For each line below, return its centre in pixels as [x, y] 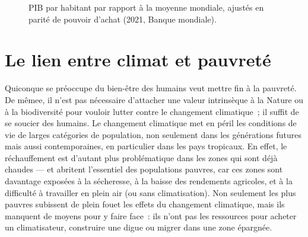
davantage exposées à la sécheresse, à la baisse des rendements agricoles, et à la [149, 181]
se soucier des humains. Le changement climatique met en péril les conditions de [151, 123]
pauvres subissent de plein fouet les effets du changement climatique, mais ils [145, 204]
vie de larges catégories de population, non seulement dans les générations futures [153, 134]
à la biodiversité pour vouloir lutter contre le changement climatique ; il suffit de [152, 111]
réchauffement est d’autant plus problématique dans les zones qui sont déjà [141, 157]
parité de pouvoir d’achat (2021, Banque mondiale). [123, 19]
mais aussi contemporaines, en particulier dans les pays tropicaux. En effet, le [146, 146]
